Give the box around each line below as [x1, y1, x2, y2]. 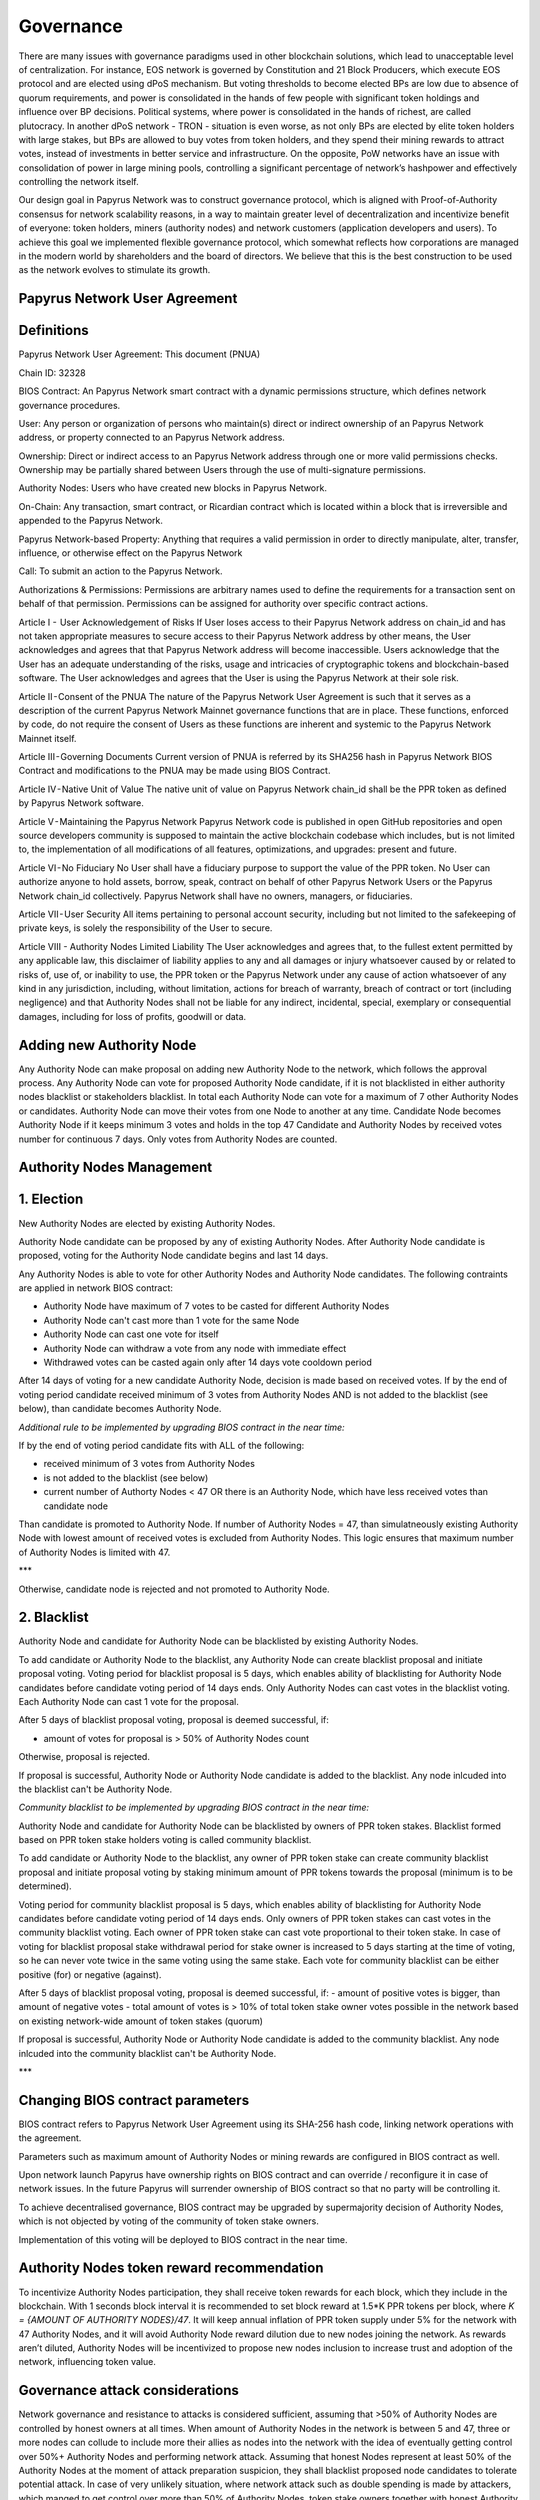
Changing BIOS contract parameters [18, 2091, 250, 2109]
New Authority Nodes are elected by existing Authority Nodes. [18, 1217, 276, 1229]
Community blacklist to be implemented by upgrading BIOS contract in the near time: [18, 1801, 370, 1814]
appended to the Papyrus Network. [18, 515, 164, 527]
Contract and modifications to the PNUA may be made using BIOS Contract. [18, 765, 331, 777]
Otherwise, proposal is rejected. [18, 1751, 150, 1763]
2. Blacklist [18, 1609, 89, 1626]
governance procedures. [18, 399, 121, 411]
